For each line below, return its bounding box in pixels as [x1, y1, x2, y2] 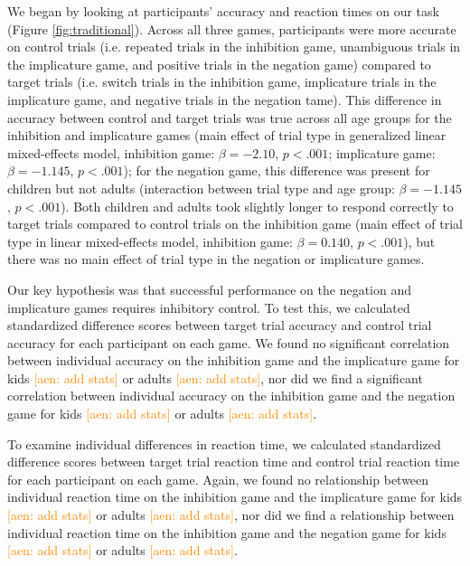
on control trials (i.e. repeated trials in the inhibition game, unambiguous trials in [7, 37, 461, 56]
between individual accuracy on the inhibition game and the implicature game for [7, 351, 460, 370]
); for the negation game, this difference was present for [123, 161, 430, 180]
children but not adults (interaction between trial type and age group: [7, 178, 395, 197]
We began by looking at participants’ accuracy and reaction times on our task [7, 2, 439, 20]
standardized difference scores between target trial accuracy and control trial [7, 316, 432, 335]
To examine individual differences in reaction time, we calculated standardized [7, 434, 441, 453]
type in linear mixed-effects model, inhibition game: [7, 231, 293, 250]
